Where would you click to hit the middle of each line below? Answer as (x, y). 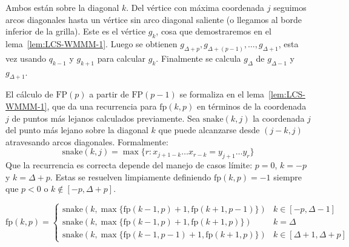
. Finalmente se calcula (198, 58)
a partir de (109, 94)
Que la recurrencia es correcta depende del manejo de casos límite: (129, 165)
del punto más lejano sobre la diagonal (77, 130)
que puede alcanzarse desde (209, 130)
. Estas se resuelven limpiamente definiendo (131, 176)
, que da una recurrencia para (102, 106)
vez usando (26, 58)
